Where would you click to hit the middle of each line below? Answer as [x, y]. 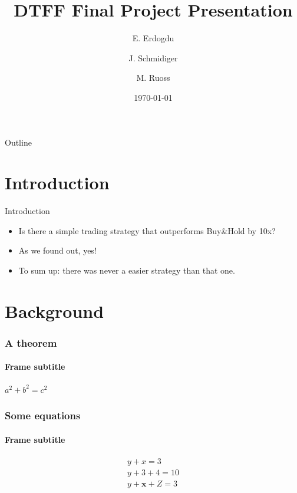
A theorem [31, 342]
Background [55, 310]
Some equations [43, 415]
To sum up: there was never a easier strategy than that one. [127, 270]
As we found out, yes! [57, 250]
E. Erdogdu [153, 38]
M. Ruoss [153, 78]
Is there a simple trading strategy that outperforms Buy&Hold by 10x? [147, 230]
